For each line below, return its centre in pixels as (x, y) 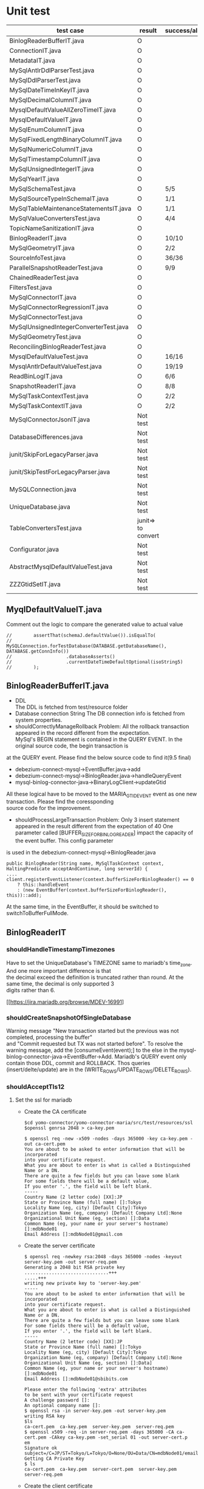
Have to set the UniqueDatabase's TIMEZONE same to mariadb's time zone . (99, 963)
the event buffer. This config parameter (64, 841)
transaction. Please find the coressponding (60, 802)
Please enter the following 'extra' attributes (85, 1390)
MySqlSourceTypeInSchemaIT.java (59, 199)
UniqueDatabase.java (40, 506)
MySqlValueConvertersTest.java (55, 218)
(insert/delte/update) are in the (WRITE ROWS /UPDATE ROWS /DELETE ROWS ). (99, 1070)
